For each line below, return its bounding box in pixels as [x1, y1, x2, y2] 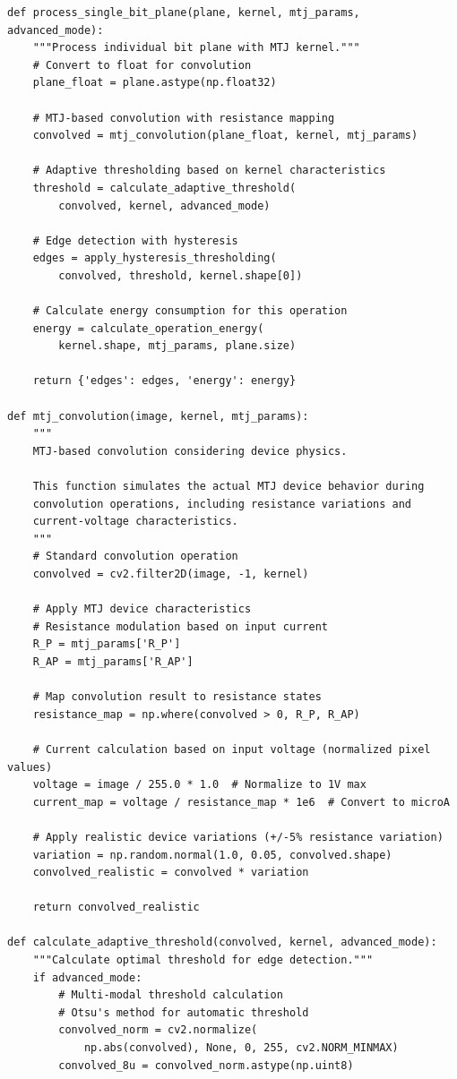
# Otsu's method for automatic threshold [58, 1006, 309, 1019]
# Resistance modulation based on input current [32, 620, 328, 633]
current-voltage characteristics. [32, 515, 238, 528]
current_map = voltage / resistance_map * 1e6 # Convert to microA [32, 795, 450, 809]
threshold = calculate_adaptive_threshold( [32, 181, 297, 194]
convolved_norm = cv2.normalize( [58, 1023, 258, 1037]
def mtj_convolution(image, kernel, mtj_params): [7, 409, 309, 423]
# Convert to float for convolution [32, 58, 252, 72]
